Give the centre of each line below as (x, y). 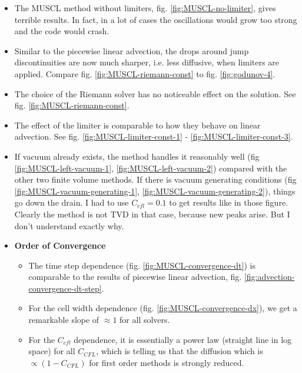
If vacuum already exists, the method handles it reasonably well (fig (137, 156)
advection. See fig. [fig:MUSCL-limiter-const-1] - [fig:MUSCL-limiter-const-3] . (154, 136)
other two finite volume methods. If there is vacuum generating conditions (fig (155, 179)
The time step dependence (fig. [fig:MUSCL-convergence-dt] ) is (142, 265)
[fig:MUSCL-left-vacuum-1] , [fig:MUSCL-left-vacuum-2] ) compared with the (151, 168)
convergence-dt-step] (65, 288)
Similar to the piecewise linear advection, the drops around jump (132, 50)
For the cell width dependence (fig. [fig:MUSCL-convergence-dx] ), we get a (163, 308)
